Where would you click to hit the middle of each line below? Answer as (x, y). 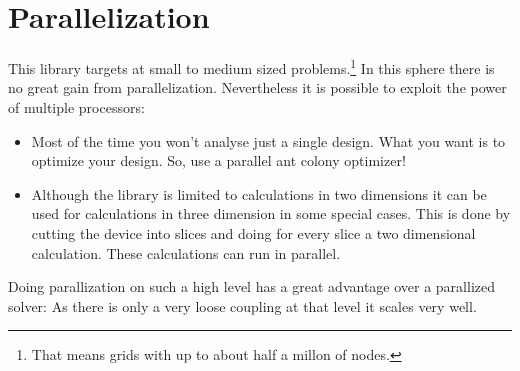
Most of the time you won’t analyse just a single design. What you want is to (268, 140)
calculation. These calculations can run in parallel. (186, 252)
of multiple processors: (76, 106)
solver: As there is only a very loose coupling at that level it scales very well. (242, 305)
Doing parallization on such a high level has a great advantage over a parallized (252, 286)
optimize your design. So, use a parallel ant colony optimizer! (218, 160)
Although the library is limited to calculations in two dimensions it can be (259, 193)
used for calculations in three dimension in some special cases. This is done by (271, 213)
